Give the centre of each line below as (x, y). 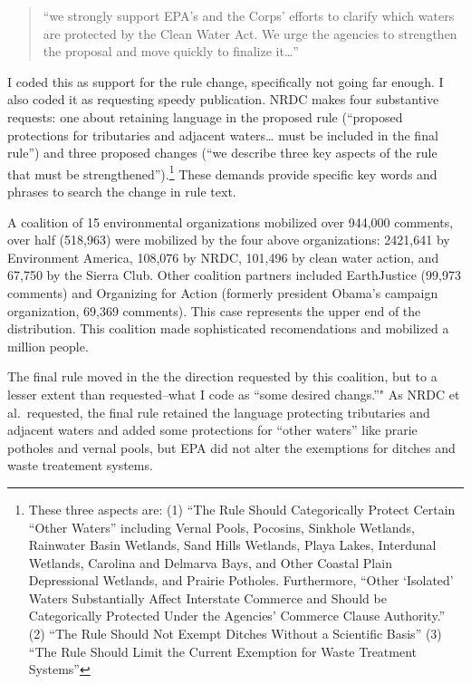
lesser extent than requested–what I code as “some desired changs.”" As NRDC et (234, 394)
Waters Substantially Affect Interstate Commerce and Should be (207, 597)
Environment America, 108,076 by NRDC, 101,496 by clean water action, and (223, 257)
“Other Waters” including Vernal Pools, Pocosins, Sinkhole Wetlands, (221, 527)
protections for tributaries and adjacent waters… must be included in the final (223, 135)
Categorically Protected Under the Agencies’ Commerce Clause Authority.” (237, 616)
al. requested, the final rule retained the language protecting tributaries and (219, 412)
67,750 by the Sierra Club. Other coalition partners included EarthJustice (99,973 (234, 275)
